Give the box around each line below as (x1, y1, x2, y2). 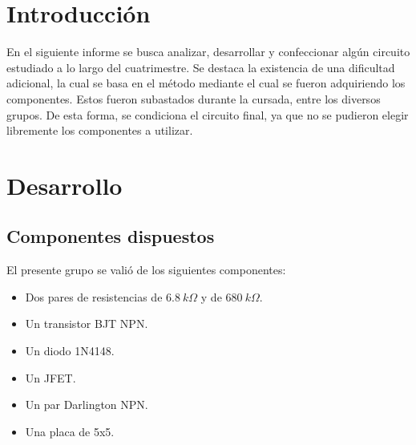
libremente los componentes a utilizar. (6, 122, 193, 139)
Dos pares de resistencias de (25, 288, 163, 305)
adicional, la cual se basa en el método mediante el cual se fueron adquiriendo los (6, 75, 406, 91)
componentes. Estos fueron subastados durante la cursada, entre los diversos (6, 90, 381, 107)
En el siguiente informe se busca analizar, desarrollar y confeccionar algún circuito (6, 43, 410, 60)
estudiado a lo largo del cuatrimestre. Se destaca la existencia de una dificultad (6, 59, 395, 75)
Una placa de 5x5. (25, 423, 115, 439)
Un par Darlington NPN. (25, 396, 148, 413)
